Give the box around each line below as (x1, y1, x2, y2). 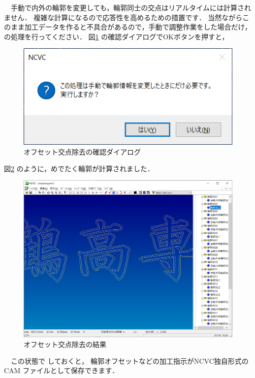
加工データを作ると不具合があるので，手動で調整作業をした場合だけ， (24, 22, 252, 32)
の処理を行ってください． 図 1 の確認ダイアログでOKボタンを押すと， (4, 31, 229, 41)
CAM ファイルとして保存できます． (4, 365, 119, 376)
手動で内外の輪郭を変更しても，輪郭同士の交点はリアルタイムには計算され (10, 2, 251, 12)
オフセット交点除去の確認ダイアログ (24, 146, 141, 157)
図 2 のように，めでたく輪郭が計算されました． (4, 163, 154, 173)
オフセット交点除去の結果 (24, 339, 106, 349)
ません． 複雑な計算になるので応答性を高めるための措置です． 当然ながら (4, 12, 243, 22)
